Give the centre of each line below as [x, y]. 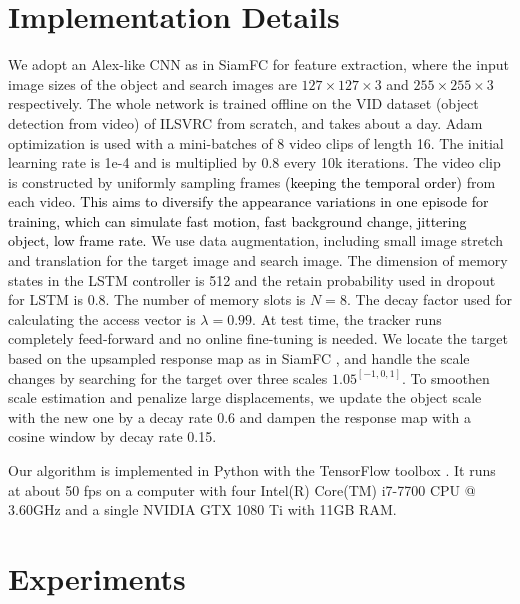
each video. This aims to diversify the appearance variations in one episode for [248, 201]
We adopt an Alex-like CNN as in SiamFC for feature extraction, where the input [258, 64]
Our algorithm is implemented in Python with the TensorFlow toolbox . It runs [252, 470]
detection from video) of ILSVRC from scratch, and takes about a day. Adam [245, 122]
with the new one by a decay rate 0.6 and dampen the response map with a [239, 416]
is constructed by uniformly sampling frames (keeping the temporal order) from [252, 181]
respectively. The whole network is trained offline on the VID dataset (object [243, 103]
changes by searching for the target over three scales [168, 377]
